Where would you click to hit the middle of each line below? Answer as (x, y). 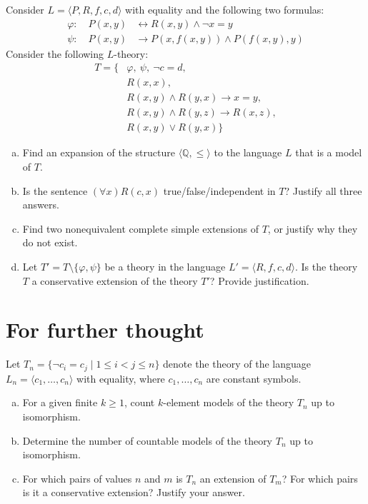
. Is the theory (326, 266)
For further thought (105, 329)
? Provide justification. (259, 280)
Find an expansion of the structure (99, 152)
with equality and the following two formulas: (225, 9)
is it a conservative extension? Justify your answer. (134, 492)
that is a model (329, 152)
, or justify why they (313, 228)
